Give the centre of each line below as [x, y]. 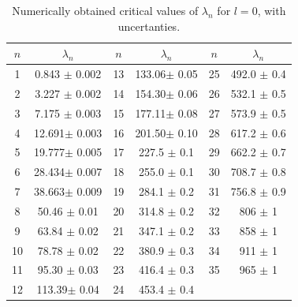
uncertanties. [149, 26]
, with [272, 10]
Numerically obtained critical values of [105, 10]
